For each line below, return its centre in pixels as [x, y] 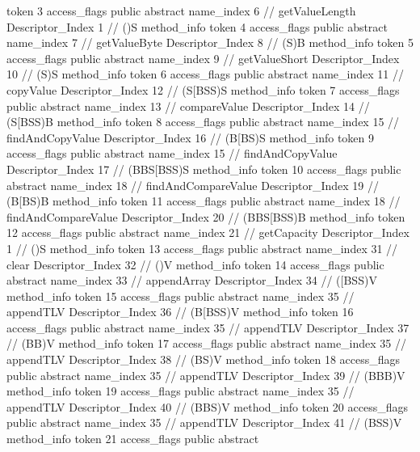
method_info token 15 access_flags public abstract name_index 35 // [181, 296]
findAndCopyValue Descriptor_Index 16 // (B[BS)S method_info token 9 [191, 137]
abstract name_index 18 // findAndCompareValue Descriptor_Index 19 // [193, 185]
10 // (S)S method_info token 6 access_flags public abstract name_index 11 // [205, 74]
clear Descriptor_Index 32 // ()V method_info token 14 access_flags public [195, 264]
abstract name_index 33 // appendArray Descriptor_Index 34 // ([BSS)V [192, 280]
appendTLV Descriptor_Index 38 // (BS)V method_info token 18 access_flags [204, 359]
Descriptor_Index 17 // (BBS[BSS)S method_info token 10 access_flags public [204, 169]
